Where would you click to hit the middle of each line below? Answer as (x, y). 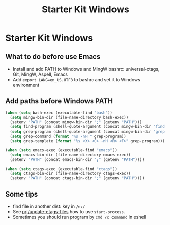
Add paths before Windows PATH (59, 101)
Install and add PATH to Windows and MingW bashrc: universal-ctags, (86, 69)
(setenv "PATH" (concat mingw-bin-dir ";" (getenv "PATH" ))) (76, 122)
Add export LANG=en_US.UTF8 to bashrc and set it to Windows (77, 79)
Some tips (22, 194)
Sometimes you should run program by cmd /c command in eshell (79, 217)
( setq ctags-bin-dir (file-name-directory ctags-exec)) (70, 174)
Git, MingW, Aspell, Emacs (40, 74)
